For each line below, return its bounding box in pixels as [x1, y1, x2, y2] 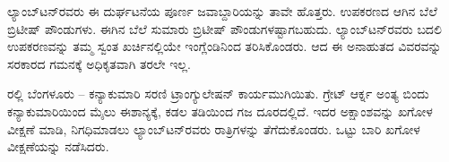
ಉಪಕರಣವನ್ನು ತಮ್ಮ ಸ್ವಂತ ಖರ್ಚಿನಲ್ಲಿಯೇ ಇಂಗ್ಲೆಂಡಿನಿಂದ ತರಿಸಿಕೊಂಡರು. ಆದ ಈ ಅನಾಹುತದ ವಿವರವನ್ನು [7, 37, 442, 55]
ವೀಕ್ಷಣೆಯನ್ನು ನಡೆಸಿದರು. [7, 137, 109, 156]
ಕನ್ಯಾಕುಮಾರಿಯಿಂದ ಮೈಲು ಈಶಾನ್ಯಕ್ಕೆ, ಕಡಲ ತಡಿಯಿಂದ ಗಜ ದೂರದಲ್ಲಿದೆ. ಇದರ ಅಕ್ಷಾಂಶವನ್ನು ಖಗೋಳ [7, 101, 433, 120]
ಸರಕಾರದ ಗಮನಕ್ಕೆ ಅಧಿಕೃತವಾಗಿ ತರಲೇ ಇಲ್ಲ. [7, 54, 191, 72]
